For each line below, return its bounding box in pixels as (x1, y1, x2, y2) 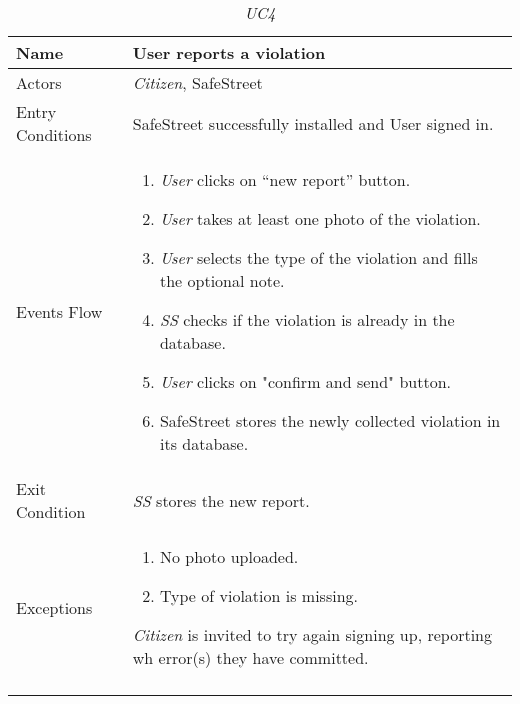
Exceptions (16, 595, 93, 619)
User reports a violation (132, 41, 326, 64)
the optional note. (159, 269, 285, 292)
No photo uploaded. (159, 545, 299, 568)
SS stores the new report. (132, 488, 310, 512)
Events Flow (16, 300, 103, 323)
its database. (159, 432, 249, 455)
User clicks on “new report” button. (159, 168, 411, 191)
